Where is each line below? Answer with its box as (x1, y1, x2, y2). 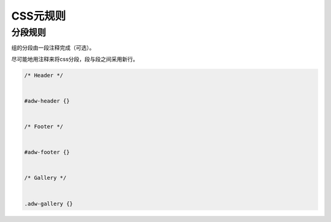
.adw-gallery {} (24, 200, 74, 207)
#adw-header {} (24, 97, 70, 104)
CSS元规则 (11, 9, 66, 23)
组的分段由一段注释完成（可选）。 (11, 44, 95, 51)
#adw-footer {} (24, 149, 70, 156)
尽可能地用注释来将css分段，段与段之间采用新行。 (11, 55, 139, 62)
